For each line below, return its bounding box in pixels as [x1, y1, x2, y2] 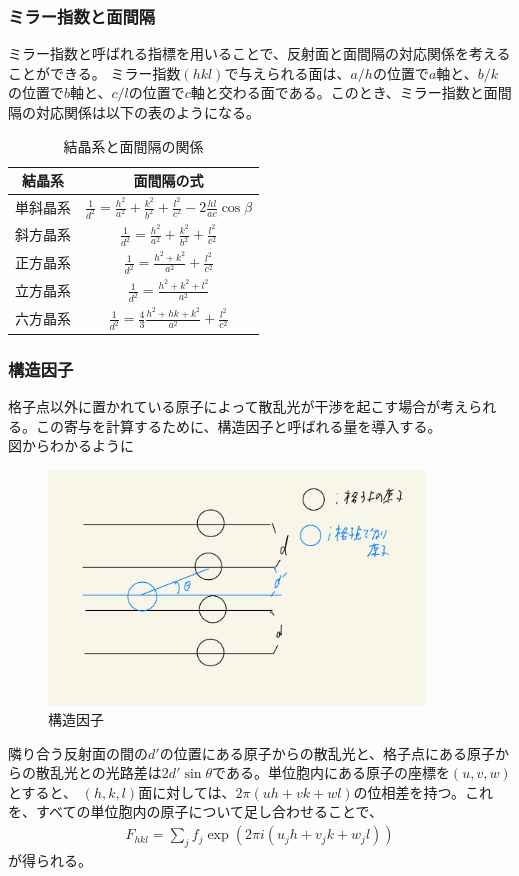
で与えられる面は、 [224, 62, 351, 83]
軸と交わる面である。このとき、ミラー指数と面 [190, 82, 498, 103]
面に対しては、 [138, 781, 236, 802]
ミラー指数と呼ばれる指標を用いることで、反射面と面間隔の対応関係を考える [8, 43, 511, 64]
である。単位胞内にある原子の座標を [212, 762, 450, 783]
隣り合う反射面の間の [8, 742, 148, 763]
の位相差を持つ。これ [353, 781, 494, 802]
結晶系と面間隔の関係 [63, 135, 204, 156]
